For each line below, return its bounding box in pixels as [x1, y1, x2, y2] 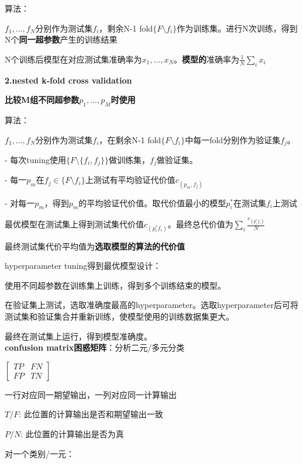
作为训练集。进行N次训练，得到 [177, 22, 298, 34]
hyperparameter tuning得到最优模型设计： [5, 259, 161, 272]
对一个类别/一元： [5, 447, 74, 459]
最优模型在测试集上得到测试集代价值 [5, 218, 144, 230]
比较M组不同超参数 [5, 94, 80, 106]
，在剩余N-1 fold [99, 133, 161, 146]
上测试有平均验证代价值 [85, 174, 175, 186]
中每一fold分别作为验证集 [185, 133, 281, 146]
